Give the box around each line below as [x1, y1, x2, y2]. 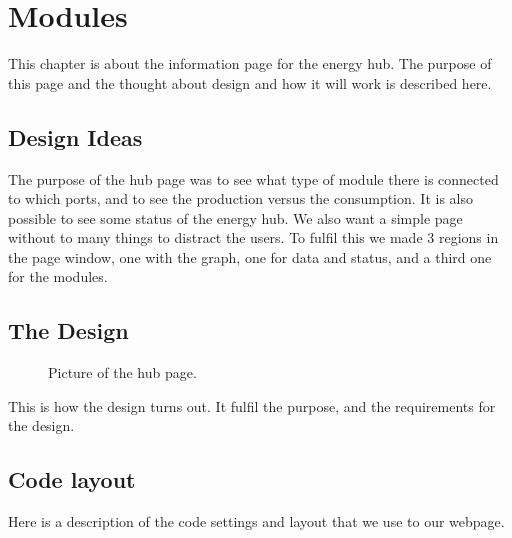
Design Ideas [8, 121, 143, 152]
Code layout [8, 464, 136, 495]
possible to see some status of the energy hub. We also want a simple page [8, 207, 463, 228]
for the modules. [8, 266, 108, 287]
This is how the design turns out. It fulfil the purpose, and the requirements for [8, 395, 496, 416]
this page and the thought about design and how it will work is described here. [8, 72, 492, 93]
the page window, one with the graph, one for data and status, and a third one [8, 246, 492, 267]
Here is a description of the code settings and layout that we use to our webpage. [8, 511, 505, 532]
